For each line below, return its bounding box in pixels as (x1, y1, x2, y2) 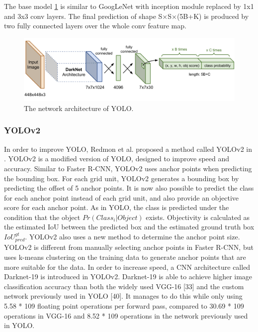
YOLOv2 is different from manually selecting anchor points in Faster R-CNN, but (4, 242, 254, 252)
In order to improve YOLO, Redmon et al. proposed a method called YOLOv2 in (4, 143, 252, 154)
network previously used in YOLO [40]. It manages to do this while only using (4, 291, 243, 301)
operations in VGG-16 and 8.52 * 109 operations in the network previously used (4, 310, 248, 321)
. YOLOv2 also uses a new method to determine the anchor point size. (25, 231, 240, 242)
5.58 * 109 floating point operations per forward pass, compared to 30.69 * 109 (4, 301, 244, 311)
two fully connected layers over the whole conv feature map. (4, 20, 186, 31)
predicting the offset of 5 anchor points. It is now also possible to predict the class (4, 183, 254, 193)
